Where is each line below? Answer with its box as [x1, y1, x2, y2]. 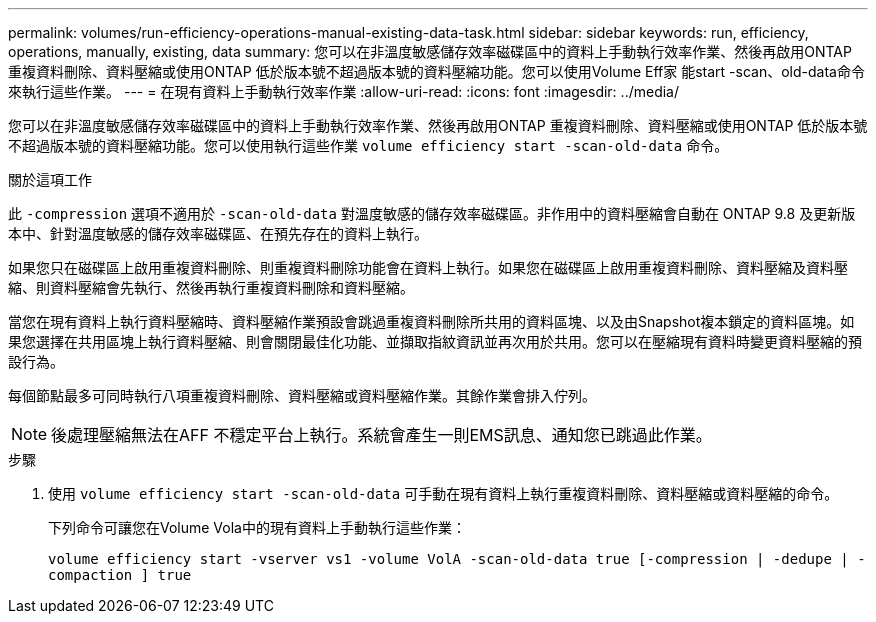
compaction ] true [48, 567, 192, 583]
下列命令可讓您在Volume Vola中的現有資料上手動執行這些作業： [48, 519, 466, 536]
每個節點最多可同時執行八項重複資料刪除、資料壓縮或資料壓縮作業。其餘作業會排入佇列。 [8, 387, 596, 404]
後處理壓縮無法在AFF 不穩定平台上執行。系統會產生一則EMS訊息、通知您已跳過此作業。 [51, 425, 712, 445]
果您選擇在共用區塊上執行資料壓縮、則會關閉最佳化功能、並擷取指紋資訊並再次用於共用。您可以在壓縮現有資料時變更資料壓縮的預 [8, 333, 862, 350]
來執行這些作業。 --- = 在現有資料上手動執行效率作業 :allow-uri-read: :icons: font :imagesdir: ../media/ [8, 83, 680, 100]
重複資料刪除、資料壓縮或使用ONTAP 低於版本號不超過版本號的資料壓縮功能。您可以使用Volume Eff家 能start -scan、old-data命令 [8, 63, 865, 80]
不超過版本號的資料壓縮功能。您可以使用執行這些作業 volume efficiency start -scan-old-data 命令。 [8, 137, 729, 154]
